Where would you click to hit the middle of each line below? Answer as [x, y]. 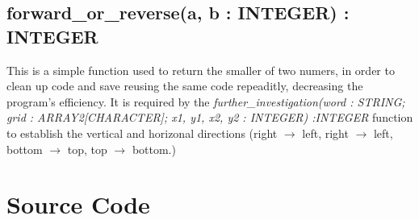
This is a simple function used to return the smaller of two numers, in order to [201, 70]
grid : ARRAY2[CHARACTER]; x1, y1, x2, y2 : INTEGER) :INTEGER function [210, 117]
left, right [325, 133]
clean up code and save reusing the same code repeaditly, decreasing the [185, 86]
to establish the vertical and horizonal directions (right [142, 133]
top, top [87, 149]
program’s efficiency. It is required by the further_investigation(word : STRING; [206, 101]
